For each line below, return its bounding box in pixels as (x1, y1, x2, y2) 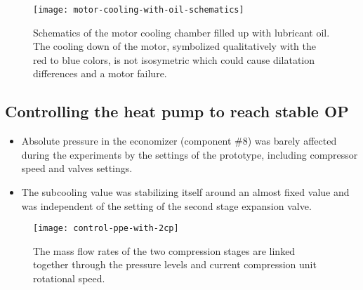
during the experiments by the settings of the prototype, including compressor (21, 147, 358, 162)
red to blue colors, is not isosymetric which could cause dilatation (33, 52, 315, 67)
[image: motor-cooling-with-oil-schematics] (33, 5, 244, 15)
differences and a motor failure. (33, 66, 167, 81)
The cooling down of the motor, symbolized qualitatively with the (33, 39, 317, 53)
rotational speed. (33, 271, 105, 286)
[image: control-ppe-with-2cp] (33, 223, 179, 234)
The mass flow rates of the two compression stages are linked (33, 243, 296, 258)
